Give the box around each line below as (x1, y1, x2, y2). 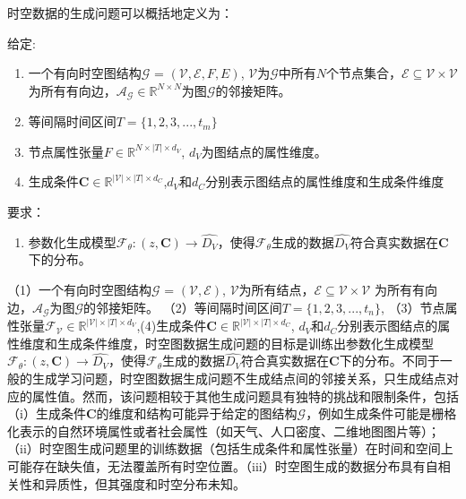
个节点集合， (326, 64, 402, 82)
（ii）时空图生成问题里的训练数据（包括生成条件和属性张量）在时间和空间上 (7, 439, 453, 458)
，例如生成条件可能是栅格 (306, 404, 457, 423)
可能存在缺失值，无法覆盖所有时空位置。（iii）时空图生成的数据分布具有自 (7, 457, 438, 476)
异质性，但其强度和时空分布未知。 (44, 474, 246, 493)
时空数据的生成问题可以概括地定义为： (7, 4, 233, 22)
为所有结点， (238, 280, 315, 299)
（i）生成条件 (7, 404, 86, 423)
